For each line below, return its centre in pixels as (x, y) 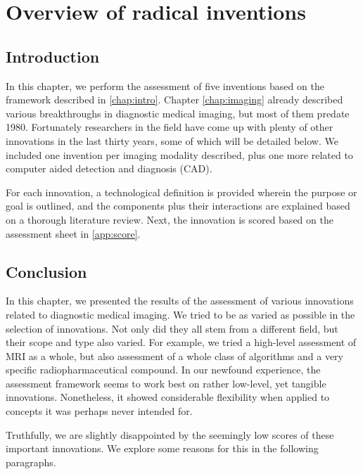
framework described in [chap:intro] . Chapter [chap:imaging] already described (174, 100)
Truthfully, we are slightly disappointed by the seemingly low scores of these (170, 434)
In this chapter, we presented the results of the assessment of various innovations (180, 301)
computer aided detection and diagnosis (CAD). (109, 168)
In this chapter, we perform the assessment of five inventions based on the (165, 85)
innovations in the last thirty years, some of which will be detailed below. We (172, 140)
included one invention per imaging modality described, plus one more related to (179, 154)
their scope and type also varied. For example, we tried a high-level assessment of (181, 342)
